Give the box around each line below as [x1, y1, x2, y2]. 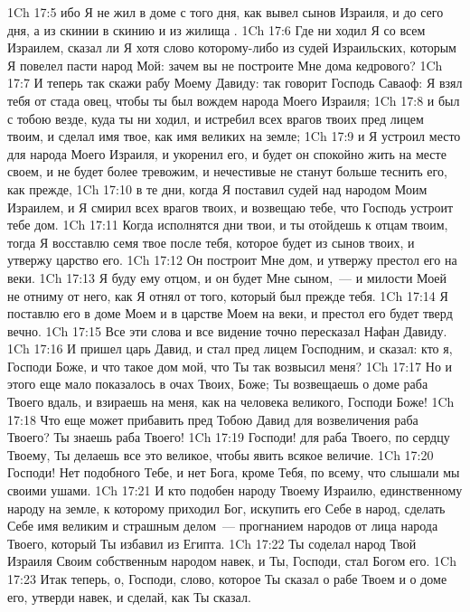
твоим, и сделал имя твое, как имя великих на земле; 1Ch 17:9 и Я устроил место [7, 127, 461, 146]
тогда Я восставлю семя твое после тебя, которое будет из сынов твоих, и [7, 232, 415, 251]
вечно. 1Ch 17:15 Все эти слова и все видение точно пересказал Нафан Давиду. [7, 321, 447, 340]
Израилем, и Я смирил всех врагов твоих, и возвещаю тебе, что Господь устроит [7, 197, 454, 216]
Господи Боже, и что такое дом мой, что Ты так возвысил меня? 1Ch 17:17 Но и [7, 356, 453, 375]
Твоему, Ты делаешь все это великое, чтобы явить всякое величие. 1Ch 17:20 [7, 445, 434, 464]
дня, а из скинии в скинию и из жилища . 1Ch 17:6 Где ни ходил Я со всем [7, 20, 426, 39]
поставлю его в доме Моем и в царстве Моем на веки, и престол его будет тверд [7, 304, 453, 323]
